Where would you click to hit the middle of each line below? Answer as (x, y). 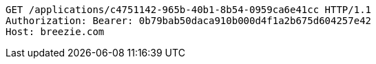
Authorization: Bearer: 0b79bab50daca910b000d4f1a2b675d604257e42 (189, 21)
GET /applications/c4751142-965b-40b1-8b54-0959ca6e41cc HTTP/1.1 (189, 10)
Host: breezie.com (55, 32)
